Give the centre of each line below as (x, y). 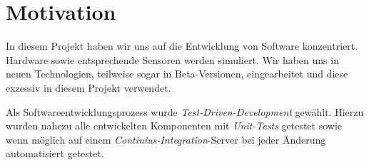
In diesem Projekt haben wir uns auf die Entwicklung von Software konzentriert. (182, 46)
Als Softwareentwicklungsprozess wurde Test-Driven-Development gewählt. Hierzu (185, 111)
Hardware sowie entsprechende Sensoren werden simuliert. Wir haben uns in (172, 59)
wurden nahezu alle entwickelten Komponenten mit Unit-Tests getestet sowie (174, 126)
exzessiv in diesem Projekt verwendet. (89, 87)
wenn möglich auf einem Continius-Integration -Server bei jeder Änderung (166, 139)
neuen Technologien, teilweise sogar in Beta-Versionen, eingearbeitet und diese (177, 74)
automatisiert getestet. (55, 153)
